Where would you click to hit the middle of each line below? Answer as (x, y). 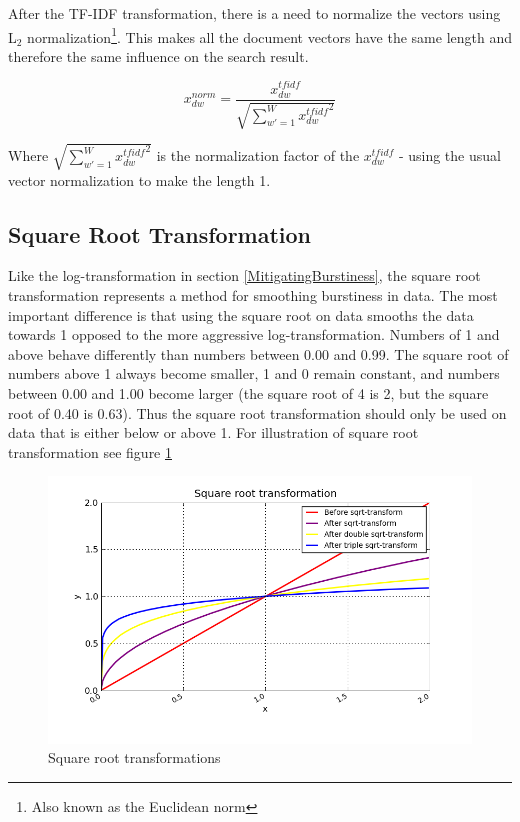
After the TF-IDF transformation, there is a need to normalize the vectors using (254, 13)
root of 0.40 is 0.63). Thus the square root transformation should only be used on (257, 412)
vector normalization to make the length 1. (139, 179)
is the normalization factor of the (258, 155)
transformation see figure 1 (90, 451)
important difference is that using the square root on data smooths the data (241, 314)
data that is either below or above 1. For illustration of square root (213, 432)
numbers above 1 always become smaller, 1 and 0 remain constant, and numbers (254, 373)
